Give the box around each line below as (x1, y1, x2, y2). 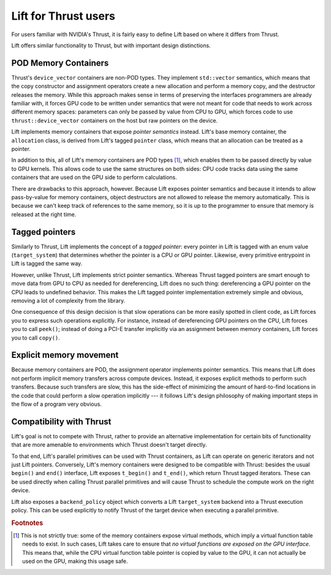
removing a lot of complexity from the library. (11, 297, 126, 304)
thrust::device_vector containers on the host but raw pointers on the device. (11, 116, 218, 124)
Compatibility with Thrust (11, 416, 112, 427)
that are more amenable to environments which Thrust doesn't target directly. (11, 441, 207, 449)
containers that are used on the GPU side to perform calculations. (11, 173, 177, 181)
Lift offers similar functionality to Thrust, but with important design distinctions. (11, 42, 211, 49)
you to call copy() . (11, 334, 61, 341)
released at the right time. (11, 210, 77, 218)
